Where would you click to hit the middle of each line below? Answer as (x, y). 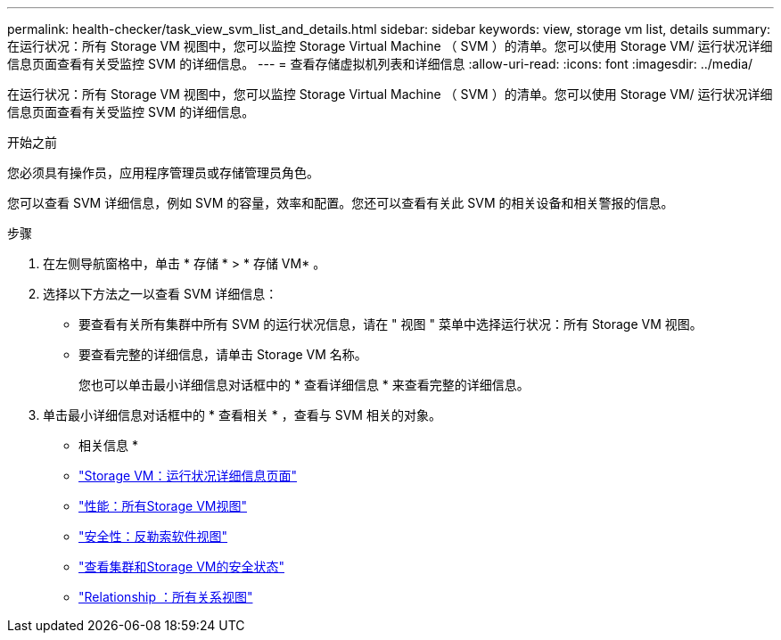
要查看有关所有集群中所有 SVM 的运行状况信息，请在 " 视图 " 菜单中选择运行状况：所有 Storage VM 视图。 (390, 324)
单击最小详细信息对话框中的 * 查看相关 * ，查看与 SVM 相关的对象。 (242, 415)
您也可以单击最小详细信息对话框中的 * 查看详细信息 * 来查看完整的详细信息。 (304, 385)
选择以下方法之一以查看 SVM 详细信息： (160, 294)
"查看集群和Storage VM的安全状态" (181, 566)
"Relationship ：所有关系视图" (166, 597)
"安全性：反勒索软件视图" (153, 536)
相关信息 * (108, 445)
